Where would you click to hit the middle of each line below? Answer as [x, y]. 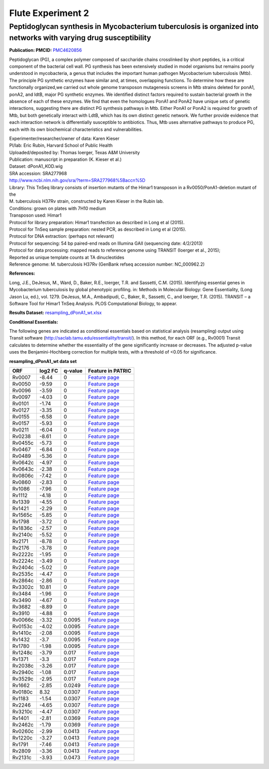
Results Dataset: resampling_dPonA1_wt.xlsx [56, 313]
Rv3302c [23, 587]
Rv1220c [22, 738]
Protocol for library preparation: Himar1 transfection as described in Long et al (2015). [97, 222]
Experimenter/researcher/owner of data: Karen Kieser [64, 138]
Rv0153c [22, 627]
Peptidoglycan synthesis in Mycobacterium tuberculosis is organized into [134, 26]
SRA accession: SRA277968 [38, 173]
